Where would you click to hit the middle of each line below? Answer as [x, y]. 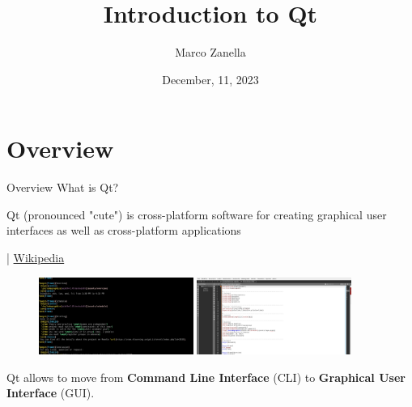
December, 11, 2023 [210, 79]
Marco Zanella [210, 52]
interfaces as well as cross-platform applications [124, 230]
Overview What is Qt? [63, 187]
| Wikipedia [36, 258]
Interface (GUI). [51, 393]
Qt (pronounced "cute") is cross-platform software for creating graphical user [197, 214]
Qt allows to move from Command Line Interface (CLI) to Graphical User [206, 377]
